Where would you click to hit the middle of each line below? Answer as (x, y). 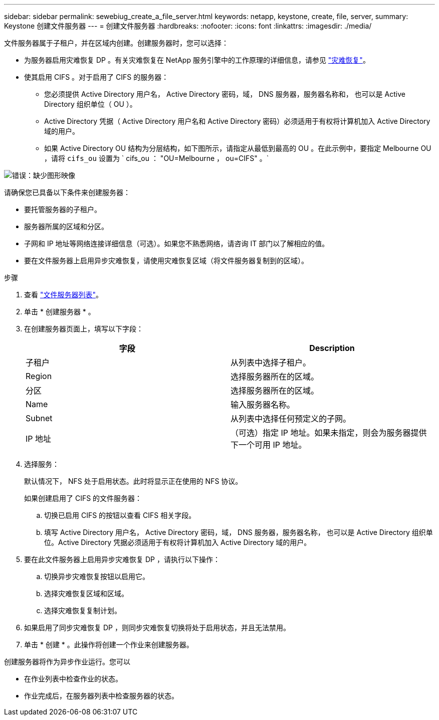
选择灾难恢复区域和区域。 (86, 593)
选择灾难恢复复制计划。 (83, 610)
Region (39, 376)
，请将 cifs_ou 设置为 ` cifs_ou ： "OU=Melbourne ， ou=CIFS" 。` (157, 158)
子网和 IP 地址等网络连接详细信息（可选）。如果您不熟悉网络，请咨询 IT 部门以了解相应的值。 (177, 243)
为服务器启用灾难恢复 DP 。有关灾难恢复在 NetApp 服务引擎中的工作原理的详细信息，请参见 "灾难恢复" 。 (197, 60)
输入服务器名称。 (263, 405)
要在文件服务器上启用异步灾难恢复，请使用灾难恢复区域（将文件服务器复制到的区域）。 (166, 260)
